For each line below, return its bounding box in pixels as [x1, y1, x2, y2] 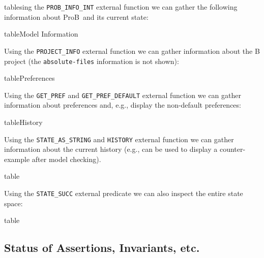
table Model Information [4, 28, 78, 39]
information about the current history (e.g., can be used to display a [4, 144, 218, 154]
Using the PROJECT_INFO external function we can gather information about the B [4, 45, 260, 56]
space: [4, 198, 23, 208]
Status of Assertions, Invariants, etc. [4, 240, 200, 255]
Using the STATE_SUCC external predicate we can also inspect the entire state [4, 188, 243, 199]
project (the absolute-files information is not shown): [4, 55, 179, 66]
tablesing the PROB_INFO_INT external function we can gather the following [4, 2, 238, 12]
